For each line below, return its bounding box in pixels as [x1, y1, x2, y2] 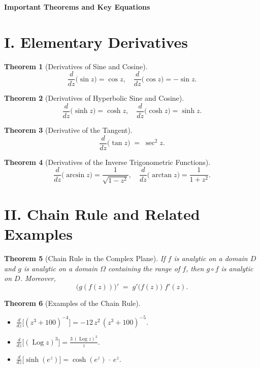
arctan [152, 171, 172, 179]
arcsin [66, 171, 85, 179]
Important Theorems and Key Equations [4, 2, 150, 12]
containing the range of [108, 263, 180, 273]
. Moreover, [20, 273, 56, 284]
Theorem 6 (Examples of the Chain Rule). [4, 297, 141, 308]
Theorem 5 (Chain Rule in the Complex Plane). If [4, 253, 166, 264]
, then [186, 263, 204, 273]
